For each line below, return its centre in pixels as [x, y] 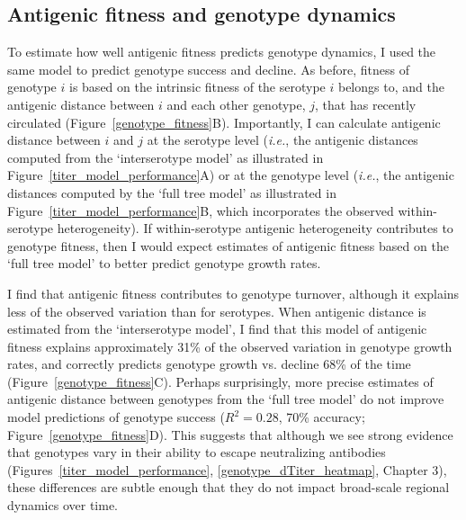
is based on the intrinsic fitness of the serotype [197, 87]
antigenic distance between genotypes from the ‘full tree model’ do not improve [226, 399]
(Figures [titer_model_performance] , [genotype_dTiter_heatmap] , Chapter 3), [227, 469]
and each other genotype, [236, 104]
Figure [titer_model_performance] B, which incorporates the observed [201, 210]
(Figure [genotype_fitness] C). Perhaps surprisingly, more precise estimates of [220, 381]
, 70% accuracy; [322, 417]
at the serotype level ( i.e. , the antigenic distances [282, 140]
